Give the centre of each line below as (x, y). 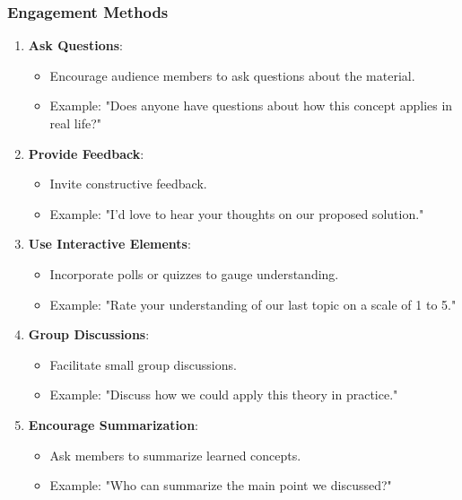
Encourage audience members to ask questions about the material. (232, 75)
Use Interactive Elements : (109, 244)
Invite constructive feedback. (128, 184)
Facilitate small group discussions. (143, 364)
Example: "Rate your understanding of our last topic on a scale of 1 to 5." (253, 304)
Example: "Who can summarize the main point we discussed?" (221, 485)
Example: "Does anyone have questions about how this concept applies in (251, 105)
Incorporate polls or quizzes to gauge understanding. (194, 273)
